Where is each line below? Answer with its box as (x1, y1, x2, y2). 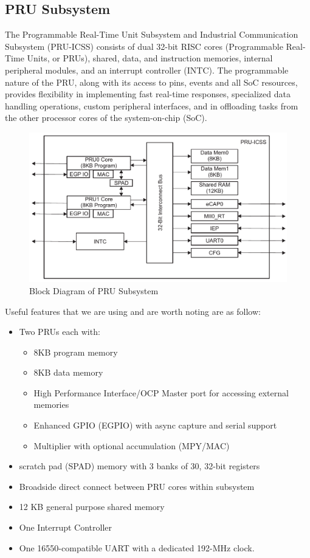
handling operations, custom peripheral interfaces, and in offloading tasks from (5, 99, 298, 112)
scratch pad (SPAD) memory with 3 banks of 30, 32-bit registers (19, 460, 260, 472)
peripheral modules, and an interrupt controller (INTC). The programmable (5, 63, 289, 76)
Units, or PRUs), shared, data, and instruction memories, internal (27, 52, 273, 64)
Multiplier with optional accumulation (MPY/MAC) (33, 439, 230, 452)
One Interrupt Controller (19, 521, 112, 534)
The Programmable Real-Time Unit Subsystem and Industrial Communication (5, 28, 298, 41)
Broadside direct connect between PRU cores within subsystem (19, 480, 255, 492)
